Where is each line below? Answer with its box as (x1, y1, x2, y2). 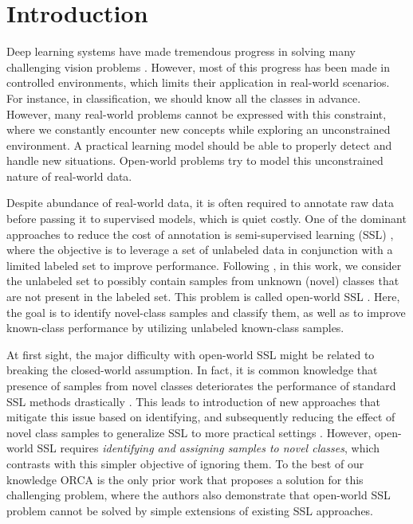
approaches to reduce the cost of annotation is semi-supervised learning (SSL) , (6, 225, 394, 242)
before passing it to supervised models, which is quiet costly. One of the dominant (6, 210, 407, 227)
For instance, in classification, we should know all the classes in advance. (6, 89, 361, 106)
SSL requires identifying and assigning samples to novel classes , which (37, 440, 380, 456)
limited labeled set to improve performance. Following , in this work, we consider (6, 256, 402, 273)
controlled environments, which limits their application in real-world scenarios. (6, 74, 390, 91)
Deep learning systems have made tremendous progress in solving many (6, 43, 356, 60)
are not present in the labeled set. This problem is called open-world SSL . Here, (6, 288, 400, 305)
